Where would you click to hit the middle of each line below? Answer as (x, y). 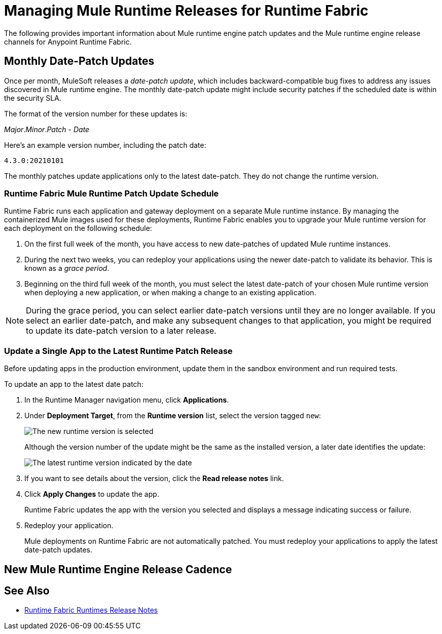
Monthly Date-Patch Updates (79, 61)
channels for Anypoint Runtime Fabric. (68, 42)
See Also (27, 590)
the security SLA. (33, 98)
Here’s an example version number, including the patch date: (105, 145)
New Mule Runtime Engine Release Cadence (118, 569)
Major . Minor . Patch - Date (47, 129)
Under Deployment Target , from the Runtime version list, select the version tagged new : (173, 416)
